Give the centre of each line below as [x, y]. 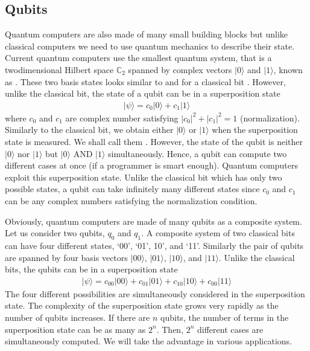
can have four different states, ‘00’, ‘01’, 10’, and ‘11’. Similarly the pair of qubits [154, 245]
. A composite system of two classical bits [218, 233]
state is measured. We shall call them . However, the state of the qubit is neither [154, 141]
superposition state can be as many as [75, 329]
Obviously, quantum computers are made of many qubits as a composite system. [153, 221]
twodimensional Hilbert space [59, 69]
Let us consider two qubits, [55, 233]
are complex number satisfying [122, 118]
